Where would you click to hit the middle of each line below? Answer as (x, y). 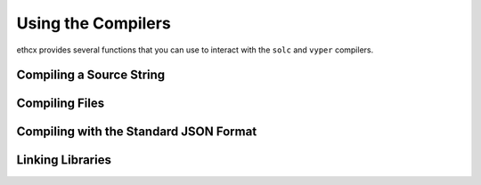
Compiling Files (61, 104)
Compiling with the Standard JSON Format (137, 132)
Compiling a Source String (91, 75)
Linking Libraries (64, 160)
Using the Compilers (94, 23)
